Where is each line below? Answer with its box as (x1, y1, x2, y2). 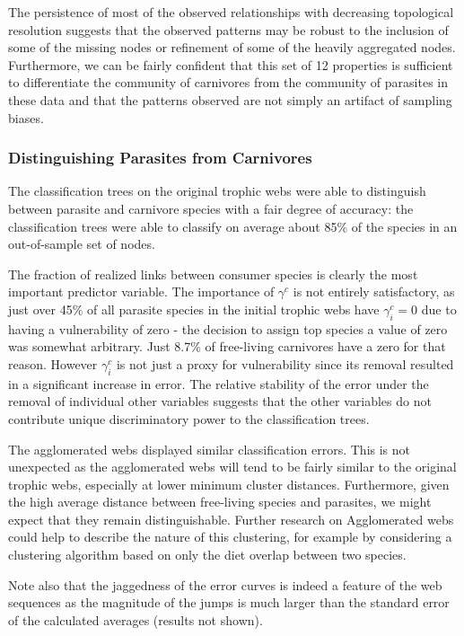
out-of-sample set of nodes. (8, 234, 155, 253)
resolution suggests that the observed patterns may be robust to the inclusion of (8, 20, 449, 39)
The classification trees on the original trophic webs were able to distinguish (8, 181, 426, 200)
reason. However (8, 354, 98, 373)
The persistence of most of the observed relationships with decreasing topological (8, 3, 454, 21)
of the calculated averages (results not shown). (8, 610, 263, 629)
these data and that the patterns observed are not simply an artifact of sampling (8, 90, 452, 109)
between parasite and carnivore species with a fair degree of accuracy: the (8, 199, 414, 217)
